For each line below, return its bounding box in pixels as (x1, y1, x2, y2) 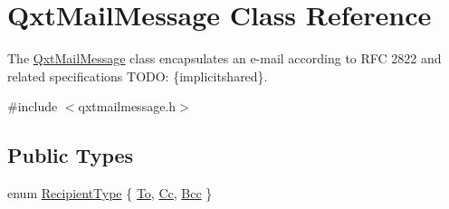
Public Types (7, 141, 134, 169)
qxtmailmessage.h (78, 97, 177, 116)
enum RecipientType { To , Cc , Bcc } (7, 184, 213, 203)
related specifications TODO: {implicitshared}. (7, 66, 268, 85)
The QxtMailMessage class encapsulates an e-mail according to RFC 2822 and (7, 49, 442, 68)
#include (7, 97, 58, 116)
